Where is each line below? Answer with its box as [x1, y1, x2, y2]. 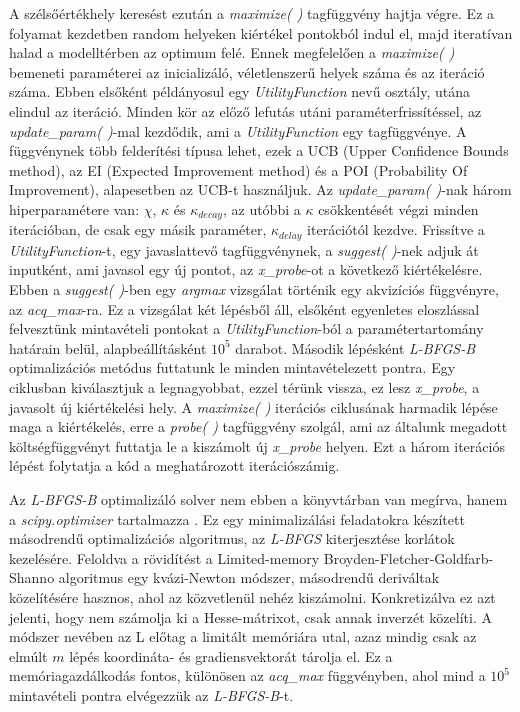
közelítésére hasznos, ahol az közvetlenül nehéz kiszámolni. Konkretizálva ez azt [9, 586, 496, 607]
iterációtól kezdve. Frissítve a [307, 219, 485, 240]
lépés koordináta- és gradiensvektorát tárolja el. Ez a [69, 645, 393, 666]
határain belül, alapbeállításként [9, 337, 207, 358]
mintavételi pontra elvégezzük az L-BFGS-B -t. [9, 684, 294, 705]
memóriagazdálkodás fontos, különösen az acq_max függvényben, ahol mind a [9, 665, 486, 686]
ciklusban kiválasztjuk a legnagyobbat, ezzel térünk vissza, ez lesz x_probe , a [9, 377, 480, 397]
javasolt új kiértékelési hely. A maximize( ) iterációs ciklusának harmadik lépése [9, 396, 498, 417]
